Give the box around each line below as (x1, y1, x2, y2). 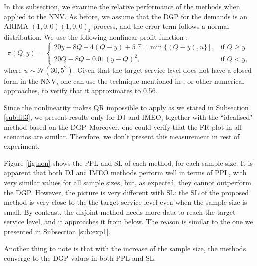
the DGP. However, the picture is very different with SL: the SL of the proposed (4, 187, 249, 197)
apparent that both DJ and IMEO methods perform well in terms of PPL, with (4, 167, 247, 178)
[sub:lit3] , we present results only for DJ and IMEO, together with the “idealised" (4, 112, 253, 122)
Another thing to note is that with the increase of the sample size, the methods (4, 243, 246, 253)
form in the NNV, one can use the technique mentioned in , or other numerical (4, 75, 244, 86)
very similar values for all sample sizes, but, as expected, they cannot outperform (4, 177, 251, 187)
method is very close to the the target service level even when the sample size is (4, 197, 247, 207)
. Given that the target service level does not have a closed (73, 64, 252, 75)
